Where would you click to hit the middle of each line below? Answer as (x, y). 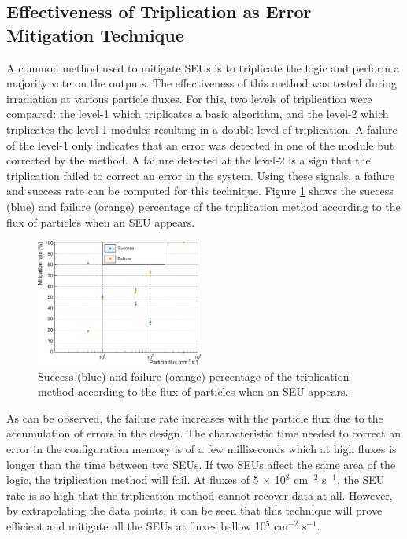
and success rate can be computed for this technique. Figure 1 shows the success (200, 191)
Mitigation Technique (95, 34)
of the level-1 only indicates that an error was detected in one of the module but (200, 144)
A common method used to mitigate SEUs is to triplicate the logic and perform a (203, 67)
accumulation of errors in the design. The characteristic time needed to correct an (203, 433)
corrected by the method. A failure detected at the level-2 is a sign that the (189, 160)
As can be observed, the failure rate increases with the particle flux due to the (195, 417)
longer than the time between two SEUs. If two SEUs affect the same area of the (201, 464)
